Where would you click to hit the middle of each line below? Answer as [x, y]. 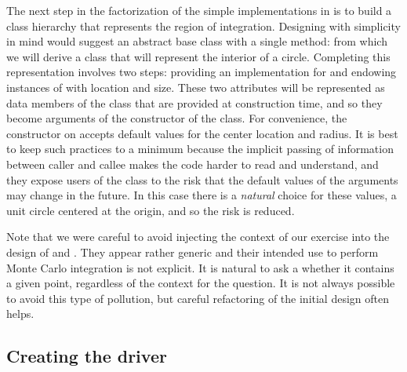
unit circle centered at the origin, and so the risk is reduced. [151, 210]
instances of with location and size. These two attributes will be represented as [196, 87]
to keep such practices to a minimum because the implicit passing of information [200, 149]
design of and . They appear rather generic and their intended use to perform [193, 252]
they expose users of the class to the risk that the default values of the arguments [202, 179]
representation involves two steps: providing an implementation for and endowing [202, 72]
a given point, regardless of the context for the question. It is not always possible [201, 283]
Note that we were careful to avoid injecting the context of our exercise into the [198, 237]
